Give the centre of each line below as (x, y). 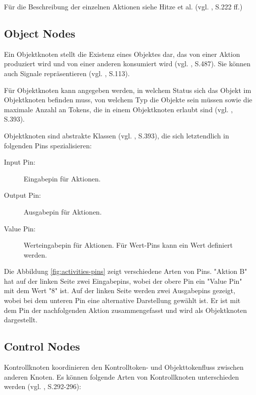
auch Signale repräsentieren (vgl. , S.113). (67, 73)
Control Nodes (42, 346)
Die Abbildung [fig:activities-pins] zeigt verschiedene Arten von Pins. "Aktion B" (126, 271)
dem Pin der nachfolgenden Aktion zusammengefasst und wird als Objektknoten (126, 310)
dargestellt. (21, 320)
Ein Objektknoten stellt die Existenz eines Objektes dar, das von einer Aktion (122, 54)
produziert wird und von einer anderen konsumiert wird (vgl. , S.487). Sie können (127, 64)
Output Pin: (22, 195)
